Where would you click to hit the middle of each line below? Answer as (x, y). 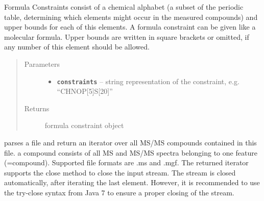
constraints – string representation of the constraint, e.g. (148, 81)
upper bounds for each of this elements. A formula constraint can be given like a (130, 27)
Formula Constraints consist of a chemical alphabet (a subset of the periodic (124, 7)
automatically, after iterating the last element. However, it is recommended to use (132, 182)
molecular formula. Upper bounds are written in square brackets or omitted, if (127, 36)
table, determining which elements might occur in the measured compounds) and (131, 17)
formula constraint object (84, 125)
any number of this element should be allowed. (77, 47)
